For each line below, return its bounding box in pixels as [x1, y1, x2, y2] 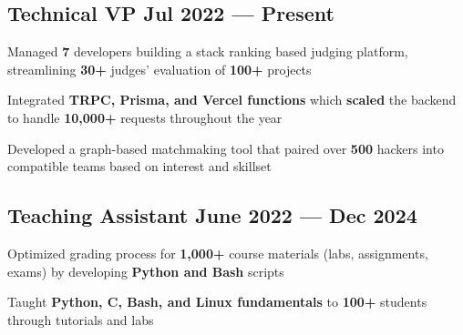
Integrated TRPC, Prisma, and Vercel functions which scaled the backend [7, 90, 457, 109]
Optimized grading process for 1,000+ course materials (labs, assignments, [7, 243, 428, 262]
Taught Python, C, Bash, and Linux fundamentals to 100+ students [7, 292, 427, 311]
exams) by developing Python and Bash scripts [7, 261, 284, 280]
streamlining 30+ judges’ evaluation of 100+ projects [7, 59, 312, 78]
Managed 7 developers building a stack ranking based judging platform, [7, 42, 408, 61]
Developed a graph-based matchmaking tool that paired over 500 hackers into [7, 138, 444, 157]
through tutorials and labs [7, 310, 154, 329]
